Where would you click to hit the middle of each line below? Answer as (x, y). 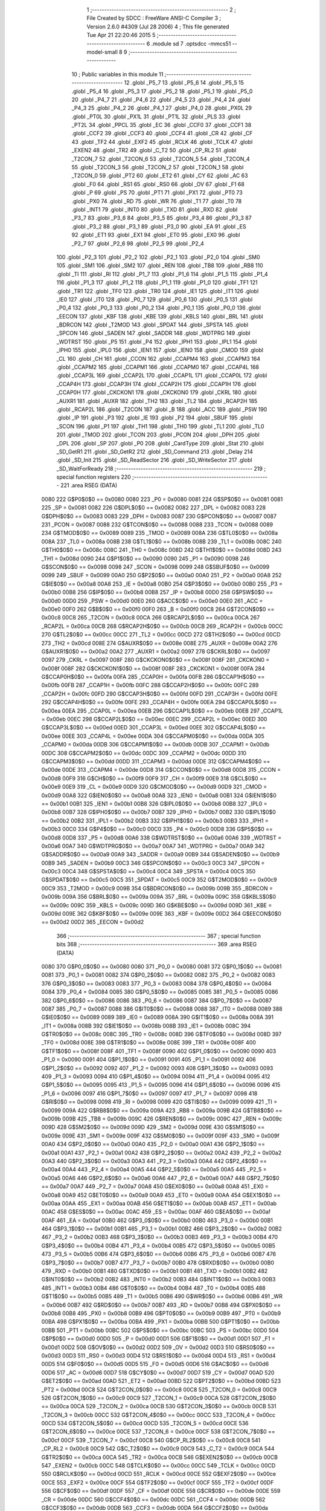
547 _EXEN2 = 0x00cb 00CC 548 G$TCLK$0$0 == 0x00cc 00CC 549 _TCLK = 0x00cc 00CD (158, 1466)
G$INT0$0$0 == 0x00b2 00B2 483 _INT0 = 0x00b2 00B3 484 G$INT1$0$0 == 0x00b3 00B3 (158, 1280)
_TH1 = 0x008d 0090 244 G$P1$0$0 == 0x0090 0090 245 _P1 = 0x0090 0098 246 (146, 558)
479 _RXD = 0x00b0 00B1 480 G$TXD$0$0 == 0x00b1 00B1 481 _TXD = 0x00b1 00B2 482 (155, 1271)
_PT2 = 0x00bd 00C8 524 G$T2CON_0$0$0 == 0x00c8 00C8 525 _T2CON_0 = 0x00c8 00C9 (159, 1390)
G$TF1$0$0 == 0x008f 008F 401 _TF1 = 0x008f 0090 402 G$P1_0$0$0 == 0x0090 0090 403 (159, 1051)
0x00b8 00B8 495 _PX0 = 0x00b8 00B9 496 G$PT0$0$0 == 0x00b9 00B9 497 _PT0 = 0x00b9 (161, 1313)
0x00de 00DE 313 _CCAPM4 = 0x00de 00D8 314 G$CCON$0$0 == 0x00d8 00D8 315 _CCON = (161, 770)
